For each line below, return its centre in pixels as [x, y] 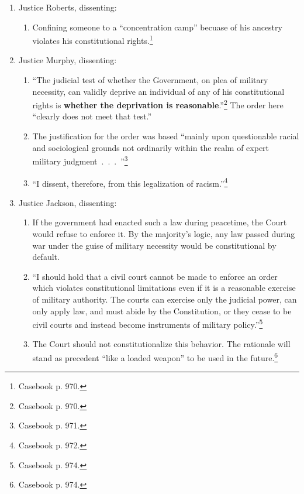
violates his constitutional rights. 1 [93, 40]
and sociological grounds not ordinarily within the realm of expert [151, 147]
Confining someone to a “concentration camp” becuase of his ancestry [157, 27]
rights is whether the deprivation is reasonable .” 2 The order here [158, 104]
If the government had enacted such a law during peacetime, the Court [160, 222]
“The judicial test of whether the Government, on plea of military [150, 80]
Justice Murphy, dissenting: [68, 60]
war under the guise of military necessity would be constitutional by [154, 245]
